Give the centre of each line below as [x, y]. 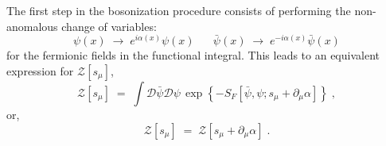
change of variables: [109, 26]
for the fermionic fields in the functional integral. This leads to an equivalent [193, 55]
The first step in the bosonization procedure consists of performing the [179, 10]
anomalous [32, 26]
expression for [40, 71]
